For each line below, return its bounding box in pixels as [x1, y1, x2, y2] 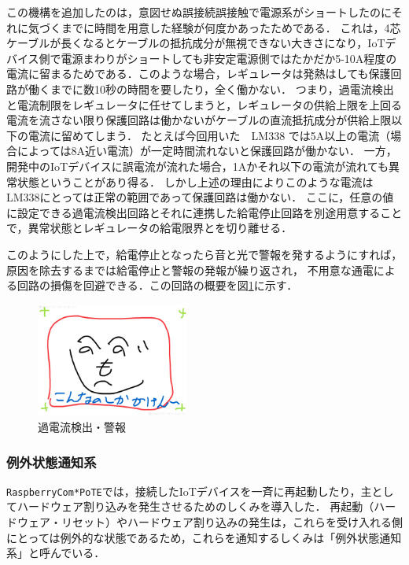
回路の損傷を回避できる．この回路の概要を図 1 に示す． [17, 277, 298, 294]
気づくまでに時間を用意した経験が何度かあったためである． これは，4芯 [28, 19, 401, 35]
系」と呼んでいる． [6, 545, 105, 561]
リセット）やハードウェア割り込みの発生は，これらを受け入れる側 [61, 514, 403, 530]
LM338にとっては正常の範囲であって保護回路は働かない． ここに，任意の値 [6, 189, 394, 205]
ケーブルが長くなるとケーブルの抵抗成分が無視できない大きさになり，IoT [6, 35, 385, 51]
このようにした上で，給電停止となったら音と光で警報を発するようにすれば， [6, 246, 403, 262]
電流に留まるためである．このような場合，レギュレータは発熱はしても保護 [6, 65, 391, 82]
